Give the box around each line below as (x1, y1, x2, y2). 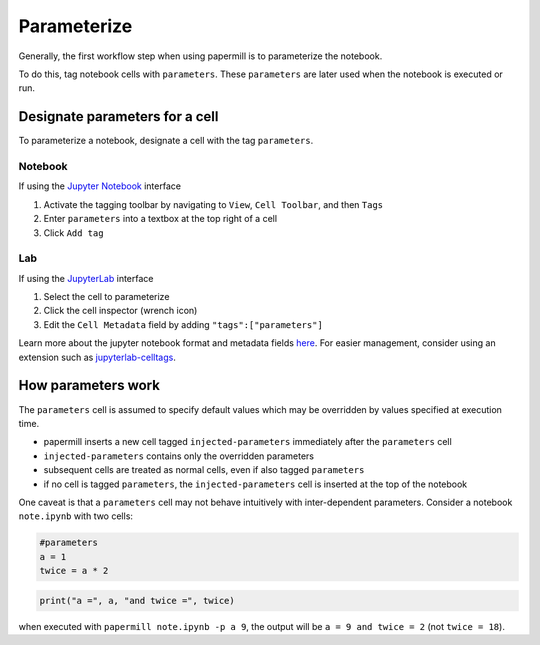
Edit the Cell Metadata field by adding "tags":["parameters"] (43, 318, 324, 330)
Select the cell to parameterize (43, 291, 170, 303)
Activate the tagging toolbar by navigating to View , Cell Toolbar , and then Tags (43, 198, 384, 210)
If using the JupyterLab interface (18, 272, 154, 284)
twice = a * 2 (39, 565, 109, 577)
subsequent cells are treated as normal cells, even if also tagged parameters (43, 464, 365, 476)
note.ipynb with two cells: (18, 510, 134, 522)
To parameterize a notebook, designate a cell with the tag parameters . (18, 135, 314, 147)
